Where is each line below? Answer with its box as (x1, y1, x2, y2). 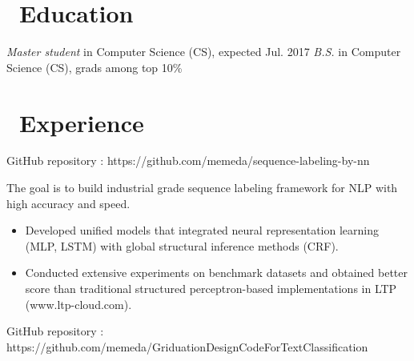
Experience (19, 106, 144, 138)
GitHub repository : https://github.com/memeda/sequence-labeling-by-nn (6, 152, 370, 169)
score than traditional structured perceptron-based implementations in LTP (25, 280, 397, 296)
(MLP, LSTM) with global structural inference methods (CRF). (25, 237, 339, 254)
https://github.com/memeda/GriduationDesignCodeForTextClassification (6, 338, 368, 355)
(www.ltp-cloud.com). (25, 295, 132, 312)
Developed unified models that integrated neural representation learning (25, 222, 379, 239)
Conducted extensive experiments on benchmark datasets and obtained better (25, 264, 408, 281)
